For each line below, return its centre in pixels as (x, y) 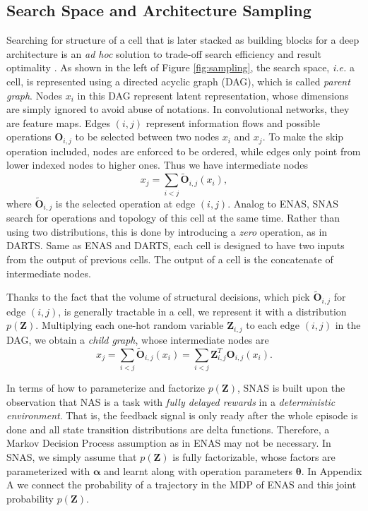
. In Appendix (332, 470)
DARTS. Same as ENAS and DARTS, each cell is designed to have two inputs (176, 245)
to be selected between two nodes (147, 137)
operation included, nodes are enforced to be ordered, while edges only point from (184, 151)
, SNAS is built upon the (291, 388)
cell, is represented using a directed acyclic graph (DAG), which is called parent (178, 81)
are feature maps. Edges (59, 122)
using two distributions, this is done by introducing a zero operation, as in (167, 231)
